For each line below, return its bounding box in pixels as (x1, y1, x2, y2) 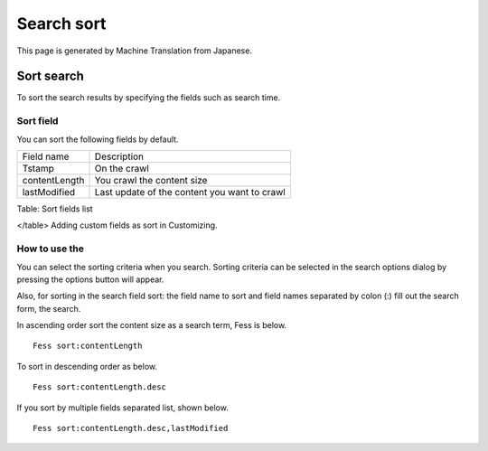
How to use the (16, 242, 85, 255)
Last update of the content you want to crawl (94, 185, 286, 198)
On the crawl (94, 162, 149, 174)
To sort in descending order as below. (16, 361, 158, 371)
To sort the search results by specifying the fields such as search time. (16, 92, 281, 103)
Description (94, 150, 145, 163)
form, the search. (16, 303, 81, 314)
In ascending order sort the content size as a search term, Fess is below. (16, 320, 287, 331)
